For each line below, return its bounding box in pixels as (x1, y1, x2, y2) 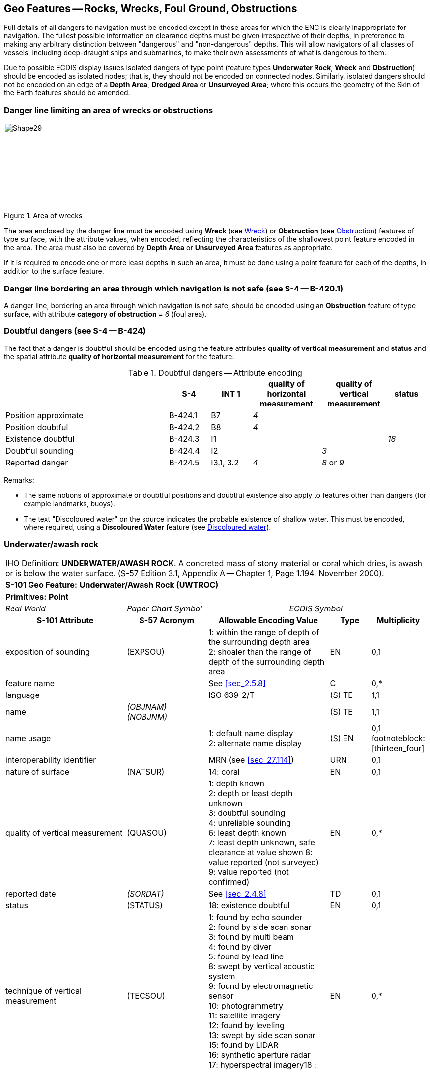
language (5, 690, 40, 700)
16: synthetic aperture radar (208, 1050, 311, 1060)
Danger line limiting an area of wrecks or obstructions (4, 105, 213, 115)
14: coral (208, 767, 240, 777)
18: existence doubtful (208, 900, 290, 911)
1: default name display (208, 728, 293, 739)
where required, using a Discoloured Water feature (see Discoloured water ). (24, 522, 271, 531)
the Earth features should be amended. (4, 88, 130, 97)
